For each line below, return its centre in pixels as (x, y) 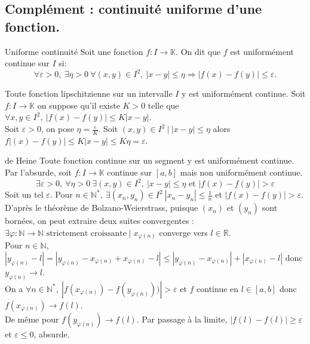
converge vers (183, 232)
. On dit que (198, 51)
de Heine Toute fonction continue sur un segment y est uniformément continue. (150, 160)
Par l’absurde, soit (39, 172)
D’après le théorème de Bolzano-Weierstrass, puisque (102, 208)
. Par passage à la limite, (182, 319)
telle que (163, 105)
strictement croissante (86, 233)
